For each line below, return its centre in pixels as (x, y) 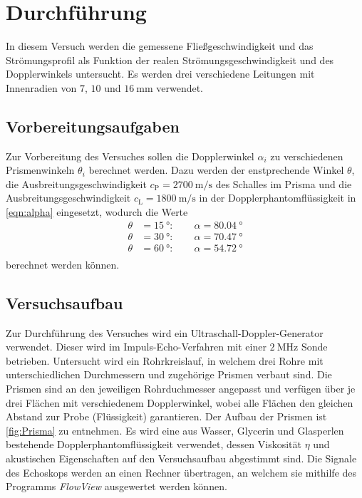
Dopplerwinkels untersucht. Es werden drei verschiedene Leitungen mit (160, 74)
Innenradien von (41, 87)
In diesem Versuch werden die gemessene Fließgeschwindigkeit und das (160, 46)
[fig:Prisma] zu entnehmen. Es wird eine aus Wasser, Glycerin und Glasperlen (175, 430)
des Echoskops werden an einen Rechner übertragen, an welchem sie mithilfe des (181, 472)
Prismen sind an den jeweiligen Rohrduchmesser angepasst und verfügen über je (181, 388)
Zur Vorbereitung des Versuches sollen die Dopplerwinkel (130, 156)
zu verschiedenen (307, 156)
